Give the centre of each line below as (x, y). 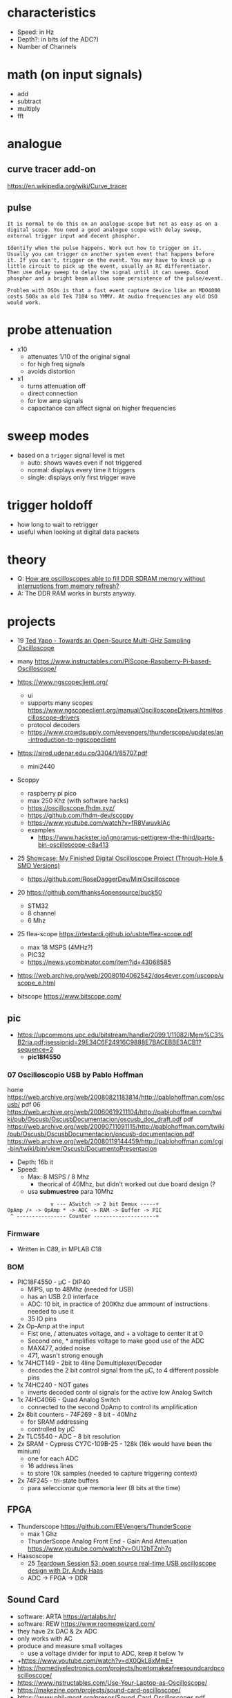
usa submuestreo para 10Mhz (70, 1192)
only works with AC (45, 1638)
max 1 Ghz (42, 1534)
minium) (29, 1451)
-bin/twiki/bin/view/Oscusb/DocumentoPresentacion (82, 1149)
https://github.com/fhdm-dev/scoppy (80, 816)
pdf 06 (31, 1105)
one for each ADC (53, 1458)
